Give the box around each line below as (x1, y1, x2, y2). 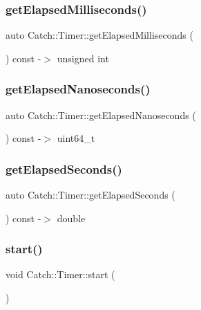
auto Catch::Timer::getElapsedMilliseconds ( (6, 28, 193, 42)
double (57, 210, 86, 225)
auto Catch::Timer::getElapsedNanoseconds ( (6, 107, 196, 122)
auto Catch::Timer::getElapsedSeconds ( (6, 188, 175, 202)
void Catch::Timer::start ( (6, 267, 115, 282)
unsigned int (57, 51, 109, 65)
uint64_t (57, 131, 95, 145)
